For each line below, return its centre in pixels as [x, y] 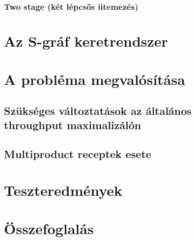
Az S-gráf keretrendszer [86, 41]
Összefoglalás [49, 228]
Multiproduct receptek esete [78, 154]
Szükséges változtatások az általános [98, 110]
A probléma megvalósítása [95, 79]
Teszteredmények [63, 190]
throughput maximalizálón [73, 125]
